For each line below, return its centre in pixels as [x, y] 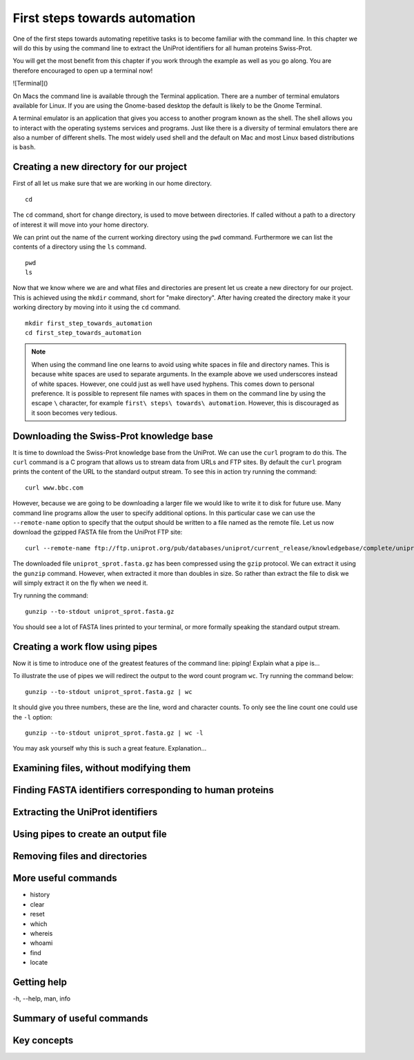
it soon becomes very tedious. [74, 413]
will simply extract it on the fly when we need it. [80, 583]
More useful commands [65, 878]
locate [39, 963]
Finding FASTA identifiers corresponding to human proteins [143, 790]
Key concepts [43, 1040]
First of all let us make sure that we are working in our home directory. [112, 184]
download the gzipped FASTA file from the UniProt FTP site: [98, 532]
